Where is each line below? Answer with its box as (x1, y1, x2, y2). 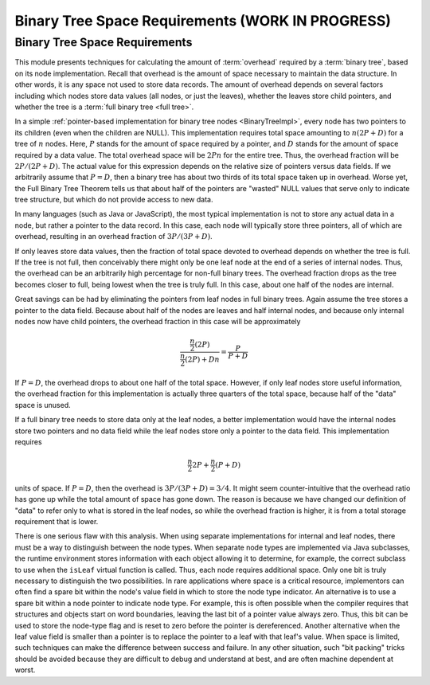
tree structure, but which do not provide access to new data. (14, 195, 213, 205)
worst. (14, 665, 36, 675)
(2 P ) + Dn (184, 354, 221, 364)
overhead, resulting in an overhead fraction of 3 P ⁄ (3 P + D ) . (14, 232, 213, 241)
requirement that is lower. (14, 517, 99, 526)
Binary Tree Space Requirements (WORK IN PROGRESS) (14, 12, 392, 29)
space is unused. (14, 400, 71, 409)
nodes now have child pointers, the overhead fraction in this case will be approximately (14, 316, 301, 326)
